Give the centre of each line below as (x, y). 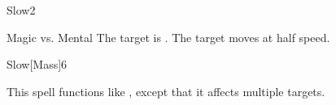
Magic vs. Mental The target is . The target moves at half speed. (168, 37)
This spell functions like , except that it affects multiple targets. (166, 91)
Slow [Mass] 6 (37, 64)
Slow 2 (21, 10)
